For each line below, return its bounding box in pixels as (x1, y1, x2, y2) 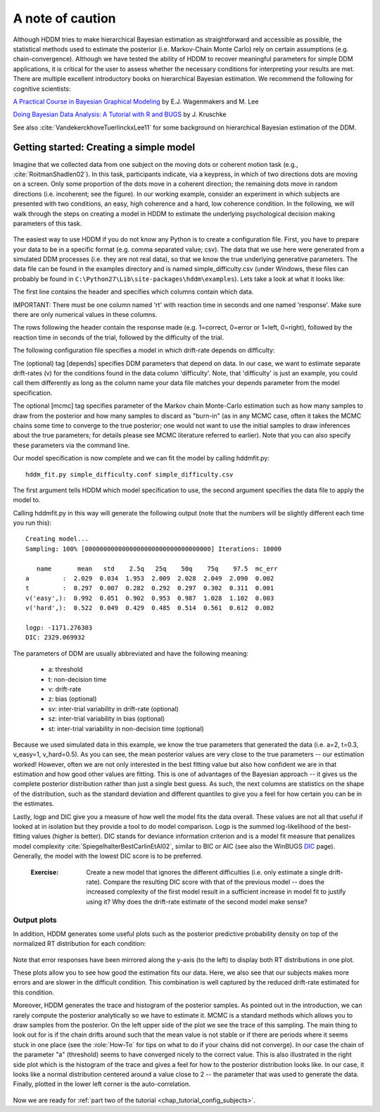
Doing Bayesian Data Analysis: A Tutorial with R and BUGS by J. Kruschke (13, 110, 227, 119)
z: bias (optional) (48, 694, 97, 704)
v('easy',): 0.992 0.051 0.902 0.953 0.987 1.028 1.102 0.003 (25, 594, 274, 602)
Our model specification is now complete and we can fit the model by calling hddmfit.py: (13, 454, 270, 463)
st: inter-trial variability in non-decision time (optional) (48, 724, 204, 732)
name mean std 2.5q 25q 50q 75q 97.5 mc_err (36, 564, 278, 573)
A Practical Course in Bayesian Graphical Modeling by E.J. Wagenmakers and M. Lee (13, 97, 259, 106)
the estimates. (13, 799, 54, 808)
